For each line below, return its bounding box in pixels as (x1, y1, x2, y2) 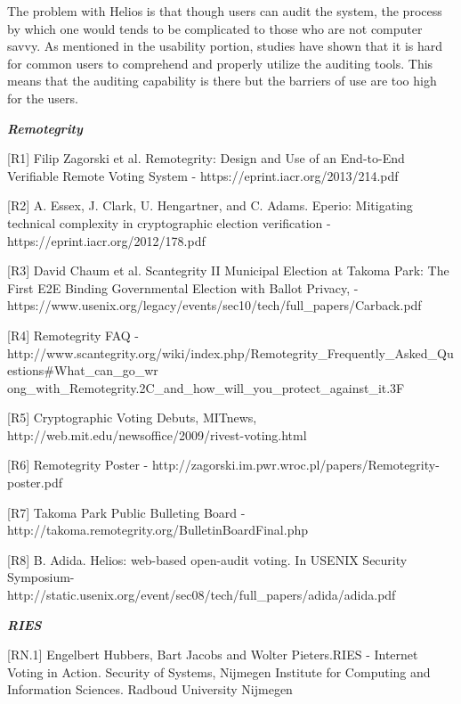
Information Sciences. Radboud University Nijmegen (7, 680, 293, 699)
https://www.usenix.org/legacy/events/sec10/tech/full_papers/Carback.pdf (7, 296, 422, 315)
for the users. (7, 88, 78, 107)
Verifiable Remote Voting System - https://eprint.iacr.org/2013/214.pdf (7, 166, 399, 184)
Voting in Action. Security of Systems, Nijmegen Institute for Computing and (7, 662, 431, 681)
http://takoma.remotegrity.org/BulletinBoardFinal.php (7, 520, 308, 539)
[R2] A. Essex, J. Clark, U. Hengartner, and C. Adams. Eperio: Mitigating (7, 196, 413, 215)
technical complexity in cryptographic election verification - (7, 213, 331, 232)
